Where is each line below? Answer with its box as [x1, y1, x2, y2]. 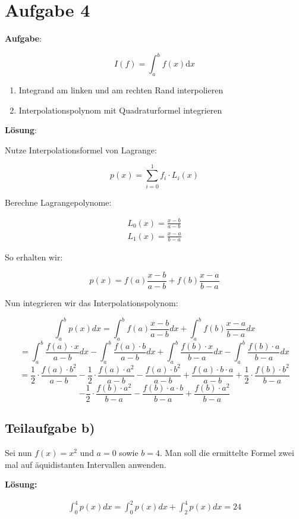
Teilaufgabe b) [5, 419, 95, 437]
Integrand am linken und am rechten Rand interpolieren [18, 84, 224, 96]
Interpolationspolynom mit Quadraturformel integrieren [18, 103, 222, 116]
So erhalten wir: [5, 251, 63, 263]
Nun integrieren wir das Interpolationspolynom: [5, 297, 178, 309]
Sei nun [5, 446, 32, 459]
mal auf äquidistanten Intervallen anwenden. [5, 458, 166, 470]
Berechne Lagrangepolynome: [5, 196, 112, 208]
